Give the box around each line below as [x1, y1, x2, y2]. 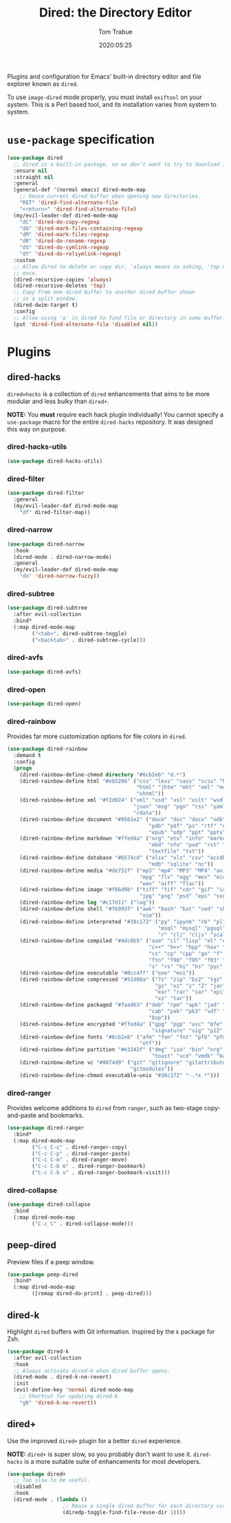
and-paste [7, 1111, 36, 1119]
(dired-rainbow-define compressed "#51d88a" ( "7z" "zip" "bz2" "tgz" [19, 976, 223, 983]
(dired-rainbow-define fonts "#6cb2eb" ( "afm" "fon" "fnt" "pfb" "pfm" [19, 1034, 229, 1041]
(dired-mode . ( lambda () [13, 1496, 88, 1503]
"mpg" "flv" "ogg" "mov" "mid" [139, 873, 229, 880]
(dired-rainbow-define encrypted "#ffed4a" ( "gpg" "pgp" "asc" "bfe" [19, 1021, 223, 1027]
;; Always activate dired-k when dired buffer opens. [13, 1367, 170, 1374]
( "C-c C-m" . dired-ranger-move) [32, 1156, 128, 1164]
